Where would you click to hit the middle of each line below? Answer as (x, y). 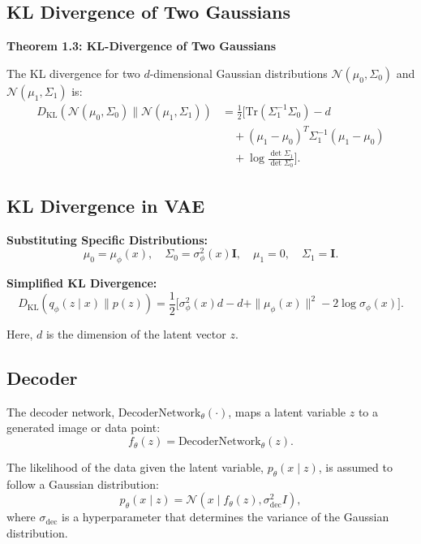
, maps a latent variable (287, 411)
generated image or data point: (84, 427)
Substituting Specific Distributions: (107, 239)
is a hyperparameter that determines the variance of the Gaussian (226, 517)
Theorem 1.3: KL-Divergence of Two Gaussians (142, 46)
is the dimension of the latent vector (136, 334)
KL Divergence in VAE (106, 205)
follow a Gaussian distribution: (83, 484)
